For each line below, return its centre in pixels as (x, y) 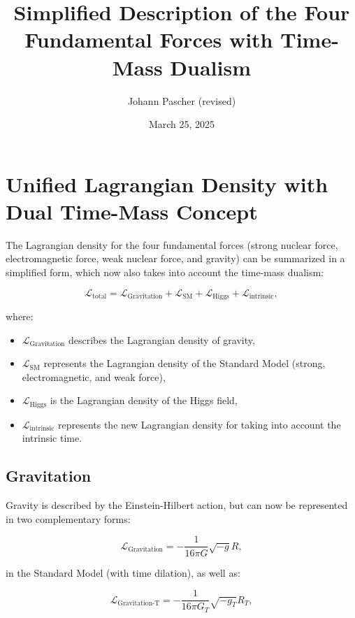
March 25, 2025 (182, 124)
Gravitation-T (139, 604)
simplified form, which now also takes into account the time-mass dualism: (165, 272)
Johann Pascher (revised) (182, 100)
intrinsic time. (52, 438)
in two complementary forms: (68, 518)
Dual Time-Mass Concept (132, 211)
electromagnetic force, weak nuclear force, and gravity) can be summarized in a (175, 258)
